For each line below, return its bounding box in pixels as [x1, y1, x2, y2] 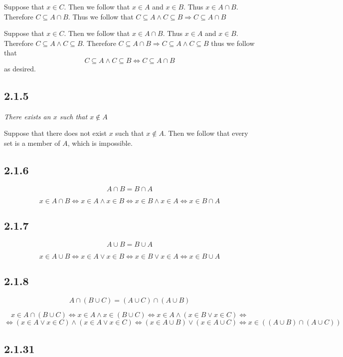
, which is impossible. [67, 137, 133, 148]
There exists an [4, 111, 51, 121]
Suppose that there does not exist [4, 128, 107, 138]
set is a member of [4, 137, 60, 148]
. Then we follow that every [164, 128, 248, 138]
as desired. [4, 63, 36, 73]
